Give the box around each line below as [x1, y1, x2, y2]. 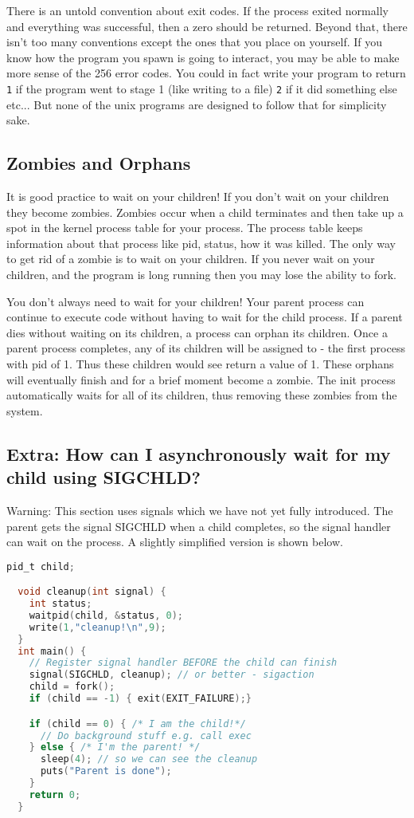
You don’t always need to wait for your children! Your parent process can [6, 293, 365, 309]
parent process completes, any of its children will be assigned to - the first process [6, 340, 405, 356]
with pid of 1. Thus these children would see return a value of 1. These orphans [6, 355, 394, 372]
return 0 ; [29, 789, 81, 800]
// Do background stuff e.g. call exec [40, 730, 252, 741]
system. [6, 402, 43, 419]
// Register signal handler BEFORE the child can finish [29, 657, 338, 669]
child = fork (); [29, 681, 115, 693]
